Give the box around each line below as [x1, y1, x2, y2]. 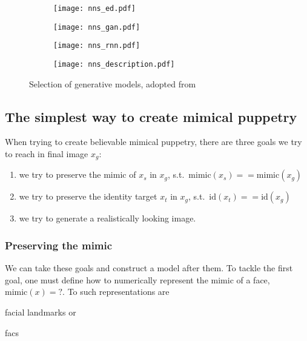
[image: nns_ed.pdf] [53, 4, 136, 13]
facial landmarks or [5, 306, 76, 319]
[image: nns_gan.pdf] [53, 22, 140, 32]
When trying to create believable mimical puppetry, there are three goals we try [5, 135, 302, 148]
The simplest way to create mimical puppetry [5, 107, 297, 126]
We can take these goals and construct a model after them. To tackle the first [5, 262, 293, 274]
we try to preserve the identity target [19, 190, 157, 203]
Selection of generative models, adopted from [29, 77, 196, 90]
